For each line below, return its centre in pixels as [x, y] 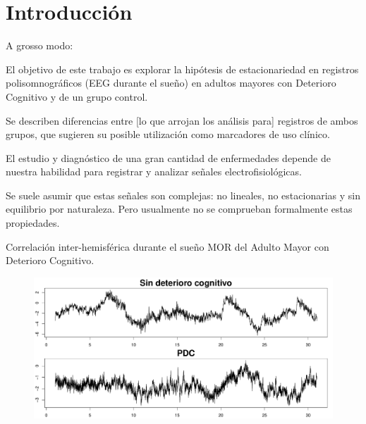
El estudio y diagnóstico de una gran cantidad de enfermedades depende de [168, 157]
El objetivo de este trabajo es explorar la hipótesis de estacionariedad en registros [182, 69]
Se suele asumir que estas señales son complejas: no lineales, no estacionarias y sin [183, 195]
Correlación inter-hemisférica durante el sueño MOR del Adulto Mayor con [167, 246]
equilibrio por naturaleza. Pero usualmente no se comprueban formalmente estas [179, 209]
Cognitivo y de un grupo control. [77, 96]
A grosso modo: [39, 45]
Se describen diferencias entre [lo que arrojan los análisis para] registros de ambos [182, 120]
